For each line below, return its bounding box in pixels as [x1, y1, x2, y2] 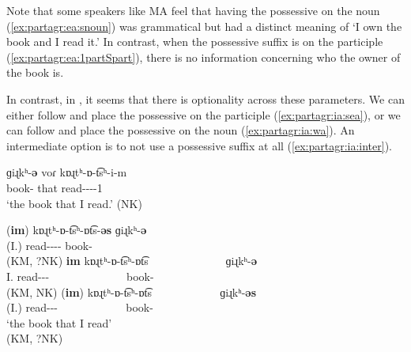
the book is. [6, 64, 64, 81]
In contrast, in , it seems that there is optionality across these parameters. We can [6, 90, 405, 107]
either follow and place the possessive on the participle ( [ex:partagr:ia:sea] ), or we [6, 106, 401, 123]
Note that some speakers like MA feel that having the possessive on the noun [6, 2, 380, 18]
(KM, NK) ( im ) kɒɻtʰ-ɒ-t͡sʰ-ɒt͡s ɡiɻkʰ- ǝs [6, 283, 257, 300]
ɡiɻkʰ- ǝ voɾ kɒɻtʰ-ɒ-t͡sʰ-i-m [6, 164, 127, 180]
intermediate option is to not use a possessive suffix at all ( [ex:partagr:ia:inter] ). [6, 137, 392, 153]
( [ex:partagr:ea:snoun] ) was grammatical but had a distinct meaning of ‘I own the [6, 17, 402, 34]
